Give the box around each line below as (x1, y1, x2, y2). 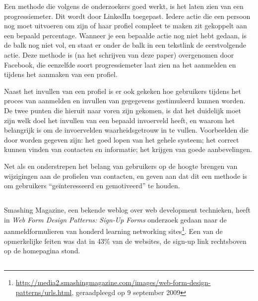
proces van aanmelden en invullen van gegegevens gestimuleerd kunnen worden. (4, 95, 246, 106)
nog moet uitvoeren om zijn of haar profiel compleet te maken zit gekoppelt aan (4, 20, 247, 31)
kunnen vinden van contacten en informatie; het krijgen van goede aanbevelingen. (4, 144, 252, 154)
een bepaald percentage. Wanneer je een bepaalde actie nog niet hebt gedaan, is (4, 30, 247, 40)
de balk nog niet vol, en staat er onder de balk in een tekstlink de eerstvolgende (4, 40, 246, 50)
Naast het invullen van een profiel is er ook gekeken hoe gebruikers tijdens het (4, 85, 242, 96)
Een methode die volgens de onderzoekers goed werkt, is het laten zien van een (4, 1, 244, 11)
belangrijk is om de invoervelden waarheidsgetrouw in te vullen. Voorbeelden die (4, 125, 249, 135)
